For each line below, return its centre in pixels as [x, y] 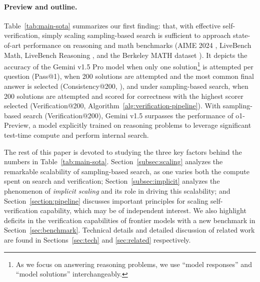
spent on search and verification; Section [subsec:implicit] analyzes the [112, 181]
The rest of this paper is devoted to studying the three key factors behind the [123, 151]
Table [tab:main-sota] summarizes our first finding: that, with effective [112, 25]
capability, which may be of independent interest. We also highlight [143, 210]
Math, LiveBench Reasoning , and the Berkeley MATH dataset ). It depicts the [126, 55]
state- [241, 35]
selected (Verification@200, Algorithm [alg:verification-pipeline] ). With [112, 106]
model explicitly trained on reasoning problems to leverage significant [145, 125]
